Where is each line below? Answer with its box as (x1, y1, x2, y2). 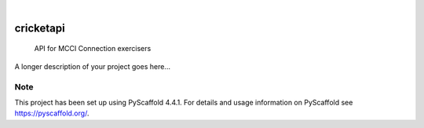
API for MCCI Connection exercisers (34, 44, 152, 53)
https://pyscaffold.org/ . (14, 108, 90, 118)
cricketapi (14, 21, 66, 35)
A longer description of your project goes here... (14, 61, 170, 71)
